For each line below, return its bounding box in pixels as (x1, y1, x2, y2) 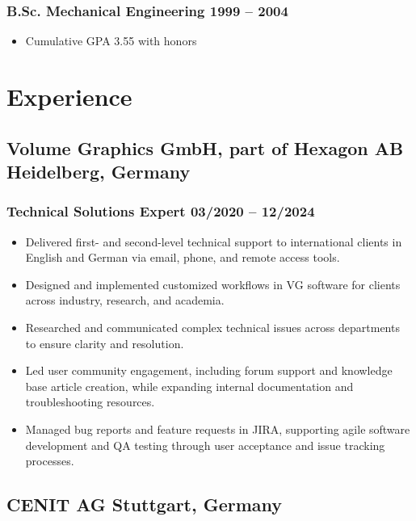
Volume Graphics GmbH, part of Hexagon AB (6, 135, 404, 160)
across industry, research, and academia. (25, 292, 225, 309)
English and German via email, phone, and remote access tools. (25, 249, 340, 266)
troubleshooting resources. (25, 393, 155, 410)
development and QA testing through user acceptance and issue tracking (25, 436, 385, 453)
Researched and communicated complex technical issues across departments (25, 318, 400, 335)
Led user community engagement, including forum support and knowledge (25, 362, 393, 379)
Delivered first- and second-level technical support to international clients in (25, 233, 402, 250)
